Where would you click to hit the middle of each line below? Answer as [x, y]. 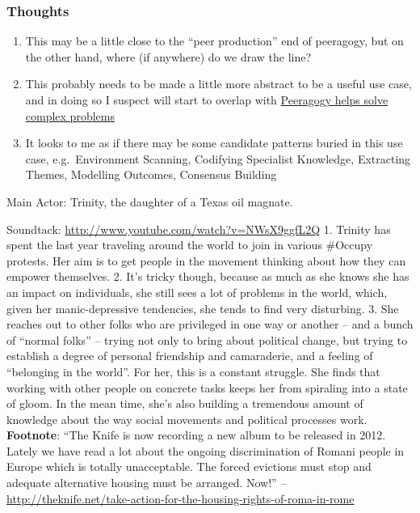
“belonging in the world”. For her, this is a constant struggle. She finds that [193, 371]
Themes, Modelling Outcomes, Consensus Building [151, 174]
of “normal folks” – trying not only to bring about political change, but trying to [207, 339]
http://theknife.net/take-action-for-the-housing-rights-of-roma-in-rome [181, 498]
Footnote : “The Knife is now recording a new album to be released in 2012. [196, 435]
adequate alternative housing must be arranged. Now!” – [147, 483]
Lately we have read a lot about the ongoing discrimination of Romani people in [206, 450]
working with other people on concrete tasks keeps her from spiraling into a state [207, 387]
